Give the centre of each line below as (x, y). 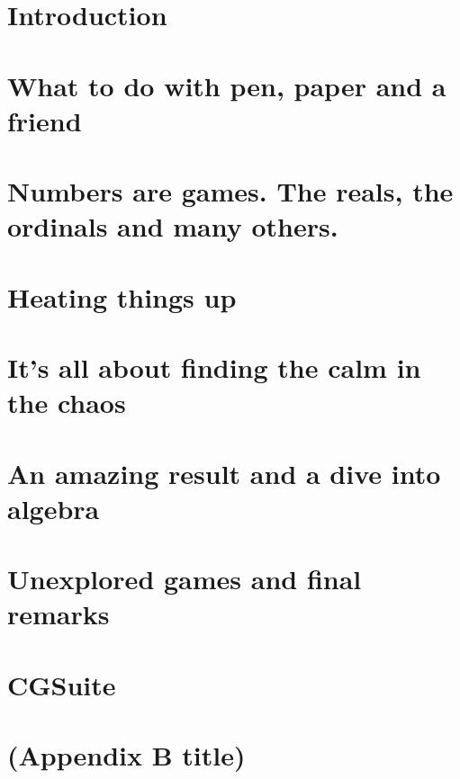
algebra (54, 508)
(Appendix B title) (126, 755)
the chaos (67, 403)
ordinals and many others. (173, 226)
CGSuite (62, 684)
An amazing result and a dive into (224, 473)
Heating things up (122, 296)
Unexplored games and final (185, 579)
